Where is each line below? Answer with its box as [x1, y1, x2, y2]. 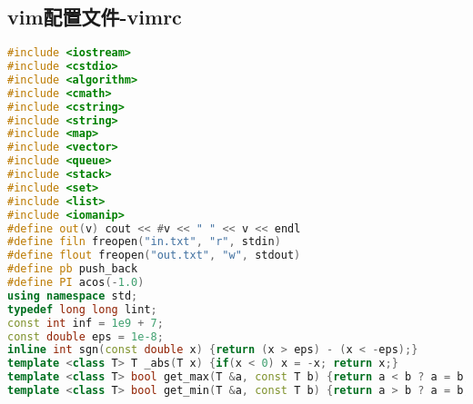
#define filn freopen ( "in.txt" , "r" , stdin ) [7, 235, 281, 249]
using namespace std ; [7, 289, 138, 302]
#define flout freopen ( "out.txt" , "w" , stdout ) [7, 249, 301, 262]
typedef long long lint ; [7, 302, 157, 316]
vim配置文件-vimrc [7, 3, 182, 31]
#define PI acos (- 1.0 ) [7, 276, 145, 290]
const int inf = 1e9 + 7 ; [7, 316, 164, 330]
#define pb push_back [7, 262, 138, 276]
